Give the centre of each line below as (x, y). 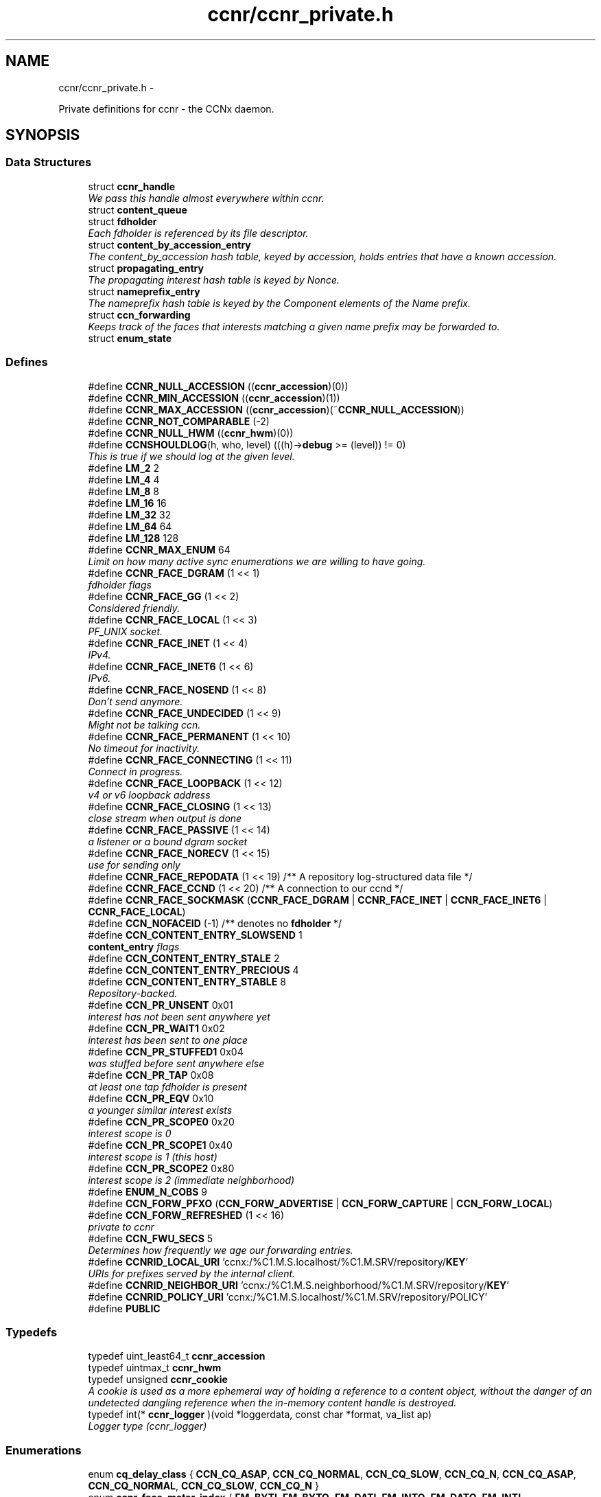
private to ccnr (121, 1226)
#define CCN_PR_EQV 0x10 (151, 1098)
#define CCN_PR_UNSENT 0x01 (161, 1005)
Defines (27, 362)
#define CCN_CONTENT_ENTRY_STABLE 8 (187, 981)
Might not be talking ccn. (144, 724)
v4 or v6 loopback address (149, 795)
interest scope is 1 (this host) (153, 1156)
